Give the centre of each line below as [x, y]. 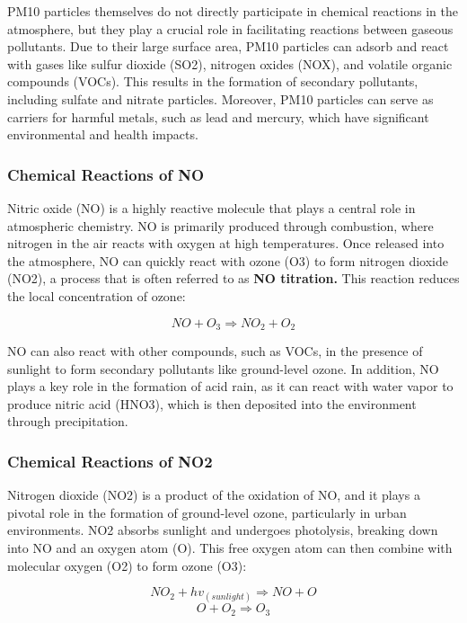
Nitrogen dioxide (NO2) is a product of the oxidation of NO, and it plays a [214, 495]
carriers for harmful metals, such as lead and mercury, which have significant [218, 116]
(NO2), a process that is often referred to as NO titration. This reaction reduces [233, 278]
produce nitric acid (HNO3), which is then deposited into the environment [212, 403]
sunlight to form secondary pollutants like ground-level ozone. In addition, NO [223, 368]
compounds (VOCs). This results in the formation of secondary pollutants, [213, 81]
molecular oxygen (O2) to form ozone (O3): [127, 565]
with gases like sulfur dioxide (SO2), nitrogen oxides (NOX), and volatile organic [230, 63]
